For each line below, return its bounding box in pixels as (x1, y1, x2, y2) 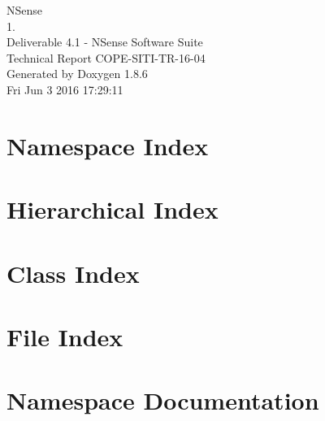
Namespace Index (6, 128, 209, 162)
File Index (6, 319, 123, 353)
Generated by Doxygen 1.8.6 (6, 65, 148, 82)
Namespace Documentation (6, 384, 319, 417)
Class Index (6, 256, 140, 289)
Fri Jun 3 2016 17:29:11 (6, 80, 123, 98)
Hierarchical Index (6, 193, 219, 226)
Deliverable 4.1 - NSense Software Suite (6, 33, 203, 50)
